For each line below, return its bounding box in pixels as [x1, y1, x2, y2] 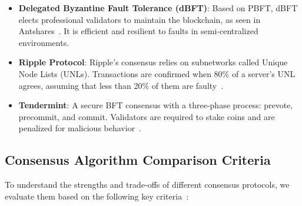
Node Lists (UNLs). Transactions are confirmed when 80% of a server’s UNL [18, 67, 296, 79]
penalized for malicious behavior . [18, 122, 142, 134]
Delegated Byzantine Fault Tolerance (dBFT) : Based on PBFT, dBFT [18, 2, 298, 14]
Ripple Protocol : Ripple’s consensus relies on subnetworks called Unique [18, 56, 288, 68]
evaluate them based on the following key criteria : [5, 190, 189, 202]
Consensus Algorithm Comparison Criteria [5, 151, 271, 169]
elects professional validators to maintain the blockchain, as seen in [18, 13, 261, 25]
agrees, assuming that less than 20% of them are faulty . [18, 79, 224, 91]
